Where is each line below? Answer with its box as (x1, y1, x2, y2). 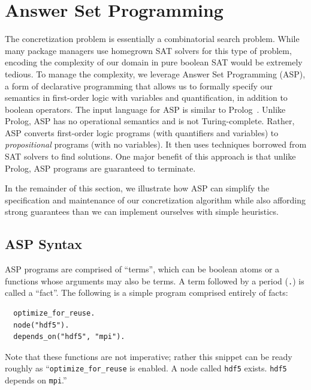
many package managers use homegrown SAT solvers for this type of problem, (5, 44, 292, 56)
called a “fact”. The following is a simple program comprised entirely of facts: (5, 286, 288, 299)
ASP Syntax (5, 235, 83, 253)
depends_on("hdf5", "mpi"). (13, 332, 125, 341)
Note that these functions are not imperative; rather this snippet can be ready (5, 350, 292, 362)
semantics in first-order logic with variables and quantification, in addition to (5, 91, 288, 104)
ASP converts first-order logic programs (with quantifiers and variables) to (5, 126, 279, 139)
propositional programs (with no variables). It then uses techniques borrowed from (5, 138, 307, 151)
